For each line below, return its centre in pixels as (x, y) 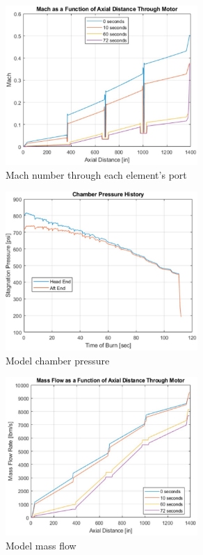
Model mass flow (41, 545)
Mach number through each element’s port (96, 174)
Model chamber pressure (58, 360)
